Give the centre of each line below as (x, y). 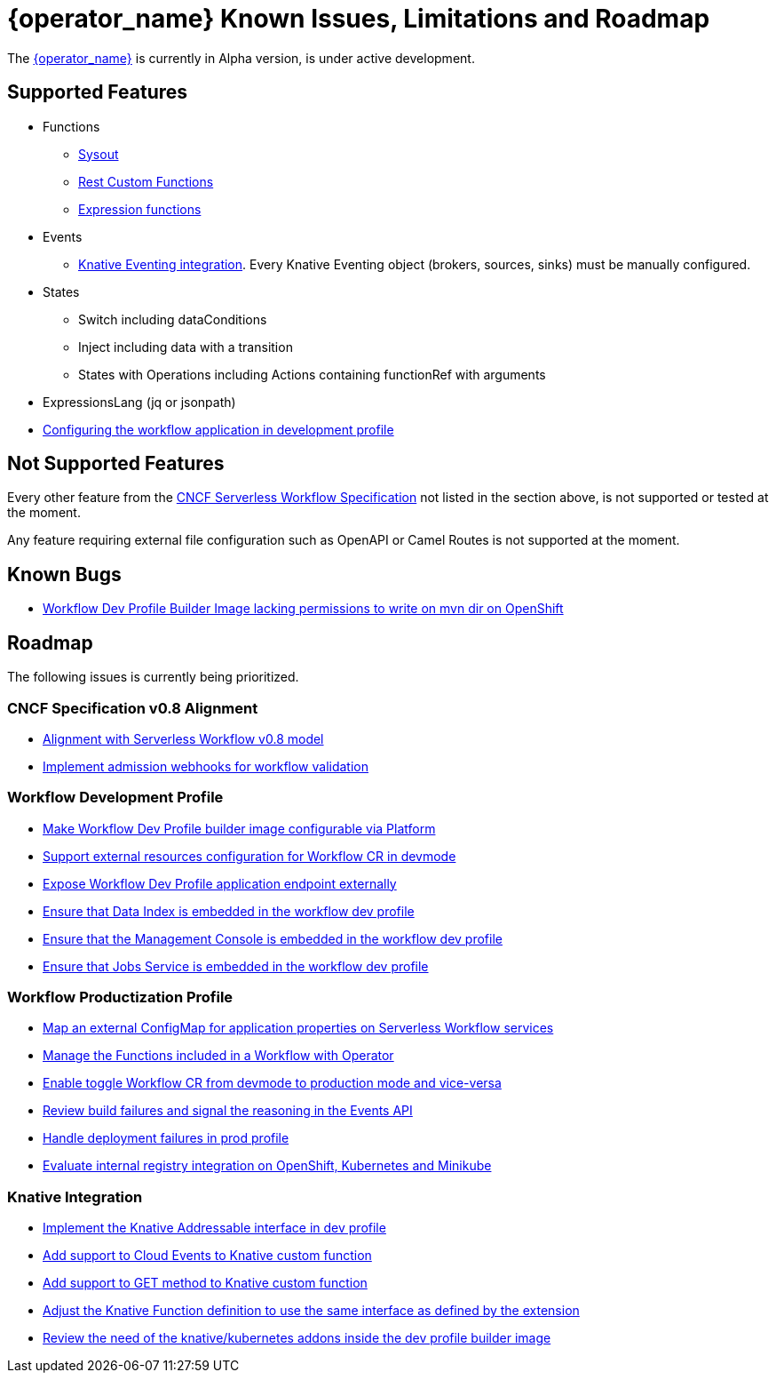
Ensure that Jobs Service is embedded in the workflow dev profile (236, 966)
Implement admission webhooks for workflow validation (206, 766)
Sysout (99, 154)
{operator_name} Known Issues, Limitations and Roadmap (359, 19)
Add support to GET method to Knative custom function (205, 1283)
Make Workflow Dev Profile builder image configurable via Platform (239, 828)
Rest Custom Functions (146, 181)
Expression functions (140, 209)
